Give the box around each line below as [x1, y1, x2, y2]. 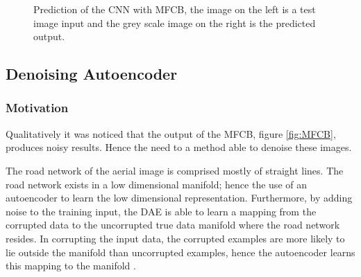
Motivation [6, 99, 69, 116]
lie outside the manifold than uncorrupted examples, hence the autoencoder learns [6, 244, 355, 259]
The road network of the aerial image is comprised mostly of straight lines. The [6, 163, 344, 177]
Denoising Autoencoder [6, 63, 178, 84]
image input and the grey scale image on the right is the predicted [33, 15, 316, 30]
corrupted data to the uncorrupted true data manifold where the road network [6, 217, 340, 232]
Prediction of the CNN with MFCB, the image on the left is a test [33, 2, 316, 16]
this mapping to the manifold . [6, 258, 136, 273]
